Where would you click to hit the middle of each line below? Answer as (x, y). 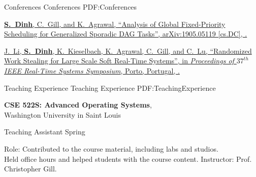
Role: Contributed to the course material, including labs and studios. (111, 148)
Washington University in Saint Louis (62, 114)
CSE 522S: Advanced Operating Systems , (78, 105)
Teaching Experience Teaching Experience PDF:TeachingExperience (110, 87)
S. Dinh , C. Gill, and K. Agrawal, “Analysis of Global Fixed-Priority (115, 24)
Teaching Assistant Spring (45, 132)
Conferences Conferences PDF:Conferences (71, 7)
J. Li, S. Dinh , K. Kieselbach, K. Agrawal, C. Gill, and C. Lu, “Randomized (128, 50)
